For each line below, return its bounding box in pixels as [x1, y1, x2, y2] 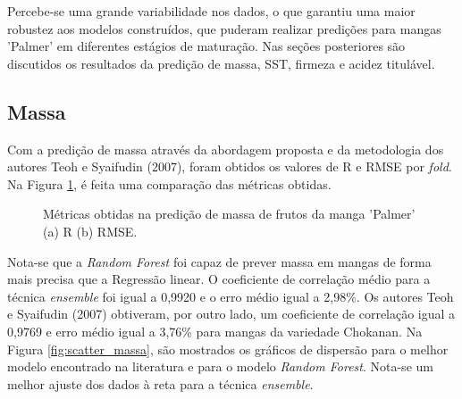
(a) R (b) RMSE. [43, 221, 138, 240]
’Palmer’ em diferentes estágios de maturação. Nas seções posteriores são [7, 37, 406, 55]
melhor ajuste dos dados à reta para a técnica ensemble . [7, 374, 314, 393]
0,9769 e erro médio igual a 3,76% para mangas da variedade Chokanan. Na [7, 321, 423, 340]
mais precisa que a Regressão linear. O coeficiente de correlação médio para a [7, 270, 431, 288]
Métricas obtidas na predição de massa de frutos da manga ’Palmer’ [43, 204, 416, 223]
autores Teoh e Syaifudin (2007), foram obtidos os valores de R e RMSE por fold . [7, 157, 452, 176]
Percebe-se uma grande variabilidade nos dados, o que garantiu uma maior [7, 2, 416, 20]
